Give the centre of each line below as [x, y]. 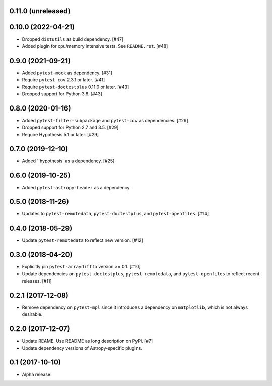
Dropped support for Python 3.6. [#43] [62, 94]
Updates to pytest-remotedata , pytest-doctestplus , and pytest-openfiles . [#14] [115, 214]
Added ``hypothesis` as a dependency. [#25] [68, 161]
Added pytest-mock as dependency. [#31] [67, 73]
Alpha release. [37, 374]
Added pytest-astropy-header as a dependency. [76, 187]
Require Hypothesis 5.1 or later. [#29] [60, 134]
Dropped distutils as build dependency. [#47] [73, 39]
